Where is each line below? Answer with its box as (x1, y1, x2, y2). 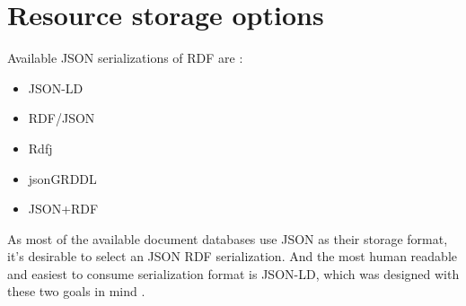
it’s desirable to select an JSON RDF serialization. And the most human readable (7, 247, 457, 266)
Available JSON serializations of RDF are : (7, 48, 243, 67)
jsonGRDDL (28, 169, 97, 188)
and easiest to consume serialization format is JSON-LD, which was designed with (7, 264, 460, 283)
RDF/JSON (28, 109, 95, 127)
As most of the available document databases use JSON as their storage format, (7, 229, 448, 248)
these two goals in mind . (7, 282, 145, 301)
